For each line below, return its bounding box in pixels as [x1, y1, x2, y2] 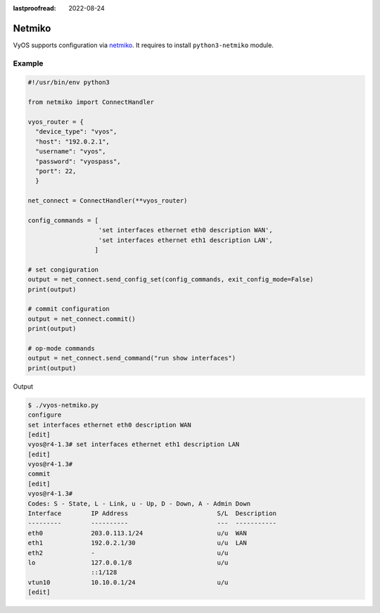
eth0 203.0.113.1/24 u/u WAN [27, 529, 247, 537]
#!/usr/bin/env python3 [27, 78, 110, 87]
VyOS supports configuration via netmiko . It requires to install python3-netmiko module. [13, 41, 274, 49]
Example [13, 58, 44, 68]
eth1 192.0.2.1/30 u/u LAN [27, 539, 247, 547]
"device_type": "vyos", [35, 127, 118, 136]
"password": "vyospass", [35, 157, 121, 165]
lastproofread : [13, 4, 56, 12]
